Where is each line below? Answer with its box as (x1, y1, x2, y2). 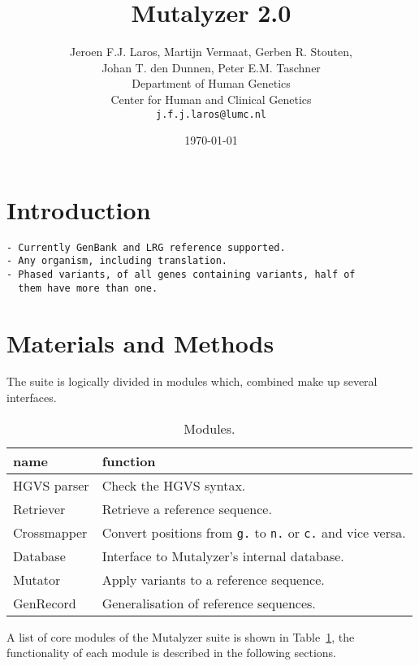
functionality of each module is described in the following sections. (6, 644, 336, 661)
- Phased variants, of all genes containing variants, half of (6, 269, 356, 280)
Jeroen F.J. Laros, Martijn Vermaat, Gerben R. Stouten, (70, 43, 352, 60)
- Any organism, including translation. (6, 255, 228, 267)
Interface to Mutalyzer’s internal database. (102, 546, 344, 565)
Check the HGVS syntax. (102, 475, 246, 495)
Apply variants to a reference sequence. (102, 569, 325, 589)
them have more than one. (18, 282, 158, 294)
